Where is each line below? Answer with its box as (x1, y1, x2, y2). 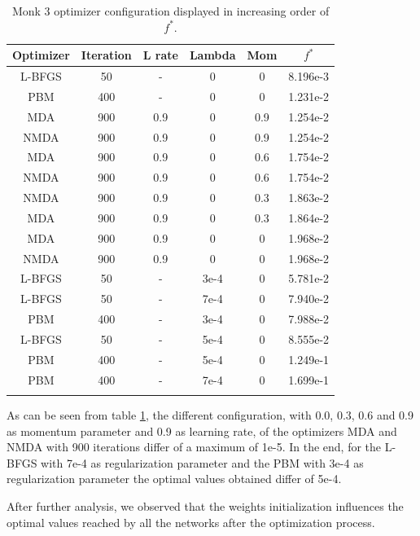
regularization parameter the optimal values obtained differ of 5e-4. (7, 470, 342, 487)
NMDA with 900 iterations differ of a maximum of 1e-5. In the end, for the (7, 438, 382, 455)
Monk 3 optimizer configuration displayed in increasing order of (11, 2, 330, 19)
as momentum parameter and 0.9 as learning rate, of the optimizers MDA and (7, 422, 397, 439)
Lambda (189, 46, 236, 64)
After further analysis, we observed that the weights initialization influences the (7, 498, 404, 514)
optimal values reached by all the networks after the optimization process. (7, 513, 375, 530)
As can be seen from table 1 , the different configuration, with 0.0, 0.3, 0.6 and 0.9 (7, 406, 414, 424)
